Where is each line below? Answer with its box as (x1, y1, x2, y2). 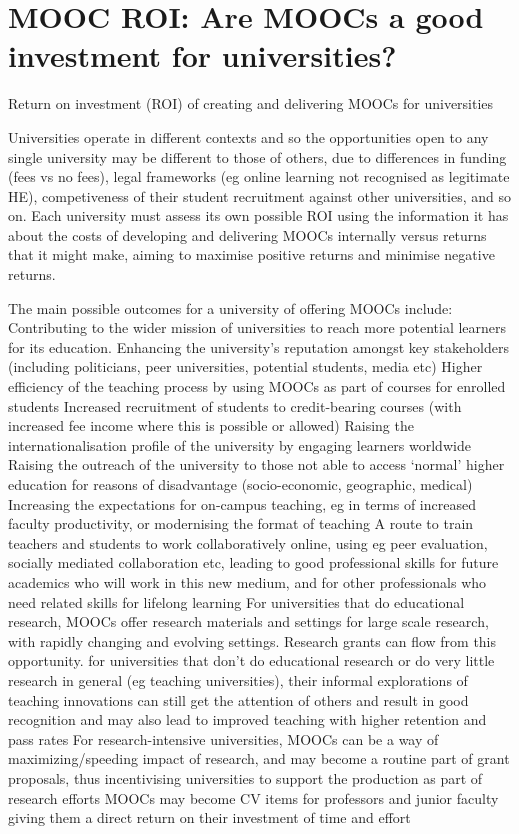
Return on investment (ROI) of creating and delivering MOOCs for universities (8, 93, 494, 114)
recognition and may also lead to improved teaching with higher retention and (8, 709, 487, 730)
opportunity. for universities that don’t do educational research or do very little (8, 650, 495, 671)
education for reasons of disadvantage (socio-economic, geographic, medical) (8, 474, 473, 494)
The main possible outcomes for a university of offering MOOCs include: (8, 297, 453, 318)
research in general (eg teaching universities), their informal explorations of (8, 669, 468, 690)
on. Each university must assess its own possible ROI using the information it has (8, 205, 509, 226)
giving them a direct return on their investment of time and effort (8, 807, 411, 828)
